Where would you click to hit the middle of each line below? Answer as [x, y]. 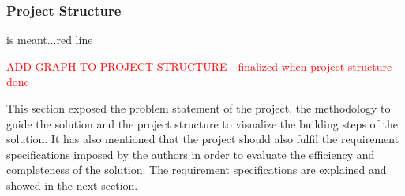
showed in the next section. [72, 185]
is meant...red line [50, 40]
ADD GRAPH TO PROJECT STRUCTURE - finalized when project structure [199, 66]
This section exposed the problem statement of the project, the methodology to [199, 108]
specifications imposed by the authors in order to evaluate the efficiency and [191, 154]
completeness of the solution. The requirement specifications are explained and [197, 170]
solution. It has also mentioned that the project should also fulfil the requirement [203, 139]
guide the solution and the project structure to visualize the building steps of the [202, 123]
